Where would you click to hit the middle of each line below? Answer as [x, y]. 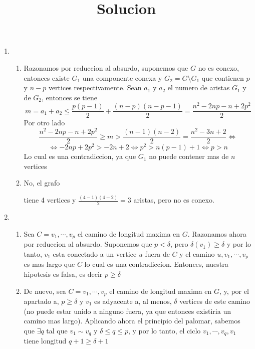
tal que [57, 330]
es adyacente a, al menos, [133, 301]
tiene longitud [45, 341]
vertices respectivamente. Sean [95, 88]
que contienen [223, 77]
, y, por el [234, 291]
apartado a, [41, 301]
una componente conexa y [122, 77]
